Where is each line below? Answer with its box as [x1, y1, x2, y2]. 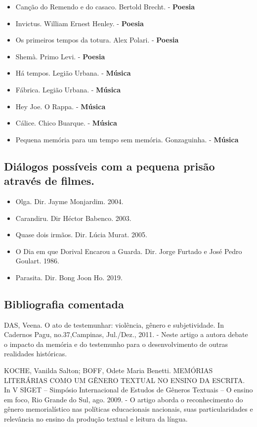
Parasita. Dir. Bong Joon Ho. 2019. [15, 272, 123, 282]
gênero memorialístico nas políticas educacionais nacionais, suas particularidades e [4, 404, 253, 414]
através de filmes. [4, 173, 94, 188]
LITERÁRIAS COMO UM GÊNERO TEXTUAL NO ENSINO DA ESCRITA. [4, 375, 245, 385]
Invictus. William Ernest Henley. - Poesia [15, 18, 144, 28]
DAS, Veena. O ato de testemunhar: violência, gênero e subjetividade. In [4, 319, 224, 330]
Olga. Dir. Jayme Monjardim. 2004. [15, 196, 124, 206]
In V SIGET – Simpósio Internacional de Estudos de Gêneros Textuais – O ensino [4, 384, 253, 395]
